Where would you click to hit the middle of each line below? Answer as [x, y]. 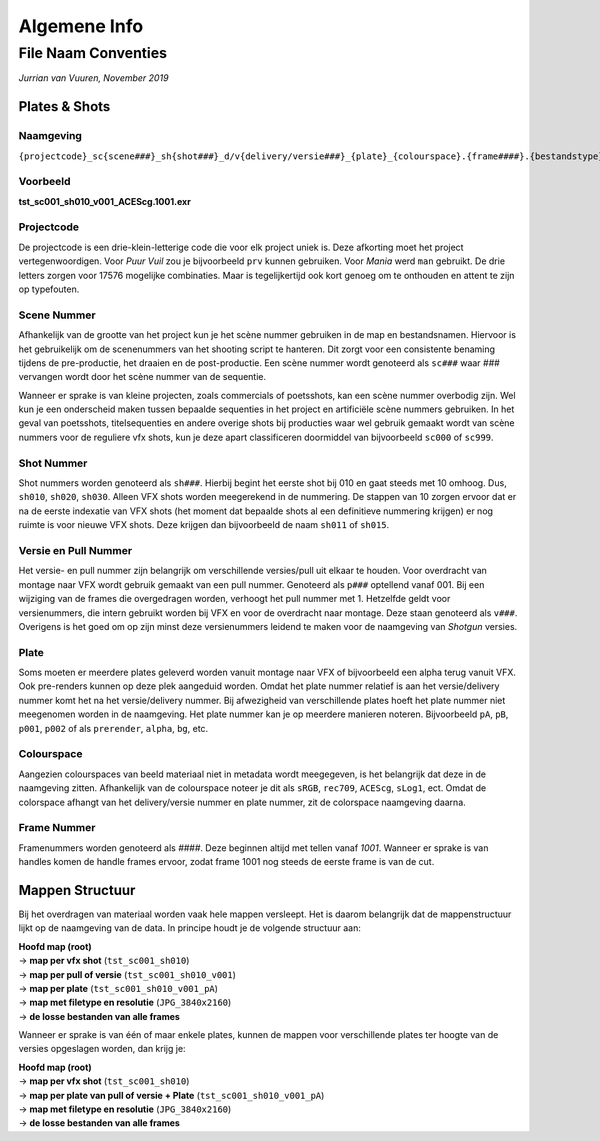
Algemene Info [81, 26]
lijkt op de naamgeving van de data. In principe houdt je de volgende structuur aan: [190, 928]
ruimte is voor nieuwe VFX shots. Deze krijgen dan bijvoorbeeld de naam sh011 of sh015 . [204, 525]
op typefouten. [49, 289]
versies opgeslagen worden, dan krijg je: [102, 1049]
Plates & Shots [64, 106]
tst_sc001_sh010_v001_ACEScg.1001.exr [105, 201]
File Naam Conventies [93, 53]
